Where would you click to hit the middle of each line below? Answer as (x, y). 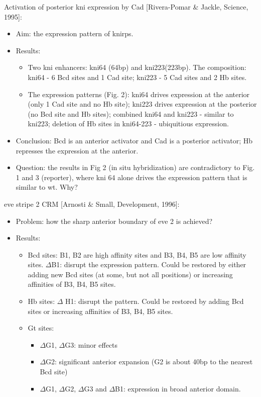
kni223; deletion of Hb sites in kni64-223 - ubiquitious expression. (128, 124)
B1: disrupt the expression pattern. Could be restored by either (149, 264)
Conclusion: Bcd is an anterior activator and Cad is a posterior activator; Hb (134, 140)
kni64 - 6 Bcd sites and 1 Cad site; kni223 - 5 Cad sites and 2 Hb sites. (137, 77)
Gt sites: (41, 328)
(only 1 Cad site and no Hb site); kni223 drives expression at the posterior (142, 104)
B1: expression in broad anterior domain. (178, 388)
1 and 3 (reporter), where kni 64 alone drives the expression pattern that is (132, 177)
